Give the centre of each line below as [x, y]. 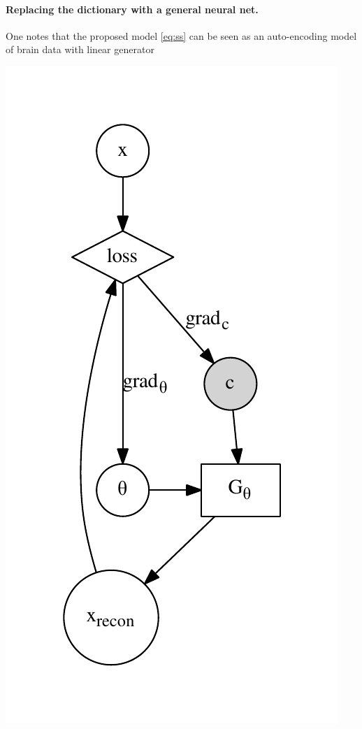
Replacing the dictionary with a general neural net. [132, 9]
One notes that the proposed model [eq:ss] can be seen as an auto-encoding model [181, 35]
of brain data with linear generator [80, 49]
